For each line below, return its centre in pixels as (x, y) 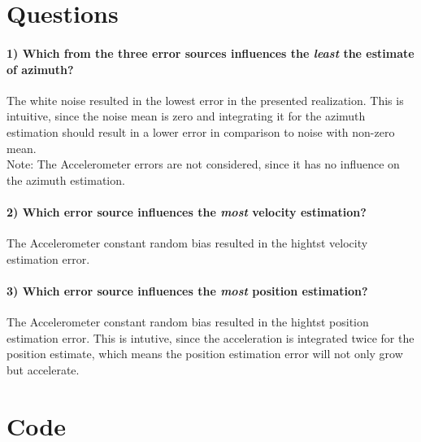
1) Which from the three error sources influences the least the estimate (210, 53)
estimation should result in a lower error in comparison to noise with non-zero (201, 131)
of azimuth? (40, 69)
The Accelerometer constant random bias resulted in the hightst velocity (187, 243)
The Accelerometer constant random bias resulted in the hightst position (188, 322)
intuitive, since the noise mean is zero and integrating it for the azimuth (186, 116)
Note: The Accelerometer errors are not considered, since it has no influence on (203, 164)
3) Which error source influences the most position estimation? (187, 290)
